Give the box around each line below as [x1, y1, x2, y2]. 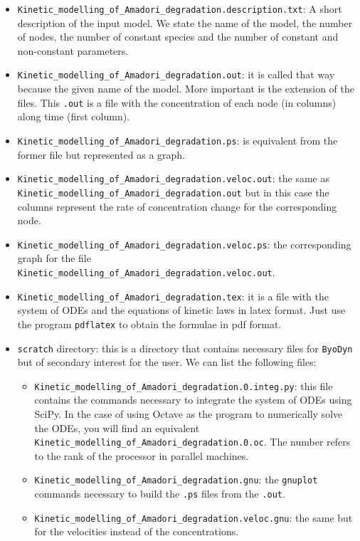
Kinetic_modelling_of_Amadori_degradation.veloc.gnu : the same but [34, 510, 353, 525]
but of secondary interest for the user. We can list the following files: [17, 354, 317, 369]
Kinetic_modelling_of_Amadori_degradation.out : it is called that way [17, 67, 335, 82]
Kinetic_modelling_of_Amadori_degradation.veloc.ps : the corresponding [17, 236, 351, 251]
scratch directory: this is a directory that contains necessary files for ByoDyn [17, 340, 353, 355]
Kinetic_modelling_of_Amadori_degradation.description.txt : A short [17, 1, 342, 16]
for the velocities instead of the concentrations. [34, 524, 239, 539]
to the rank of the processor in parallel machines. [34, 448, 249, 463]
